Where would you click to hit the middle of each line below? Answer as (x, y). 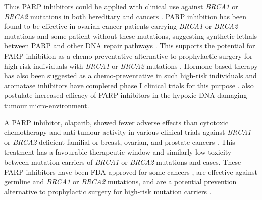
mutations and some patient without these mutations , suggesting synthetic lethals (131, 36)
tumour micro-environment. (47, 105)
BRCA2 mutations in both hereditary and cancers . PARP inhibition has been (125, 16)
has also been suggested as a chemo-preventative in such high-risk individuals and (130, 76)
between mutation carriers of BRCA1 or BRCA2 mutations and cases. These (123, 161)
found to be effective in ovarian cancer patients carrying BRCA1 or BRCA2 (121, 26)
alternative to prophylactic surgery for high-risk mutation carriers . (108, 191)
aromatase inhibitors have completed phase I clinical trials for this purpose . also (129, 85)
